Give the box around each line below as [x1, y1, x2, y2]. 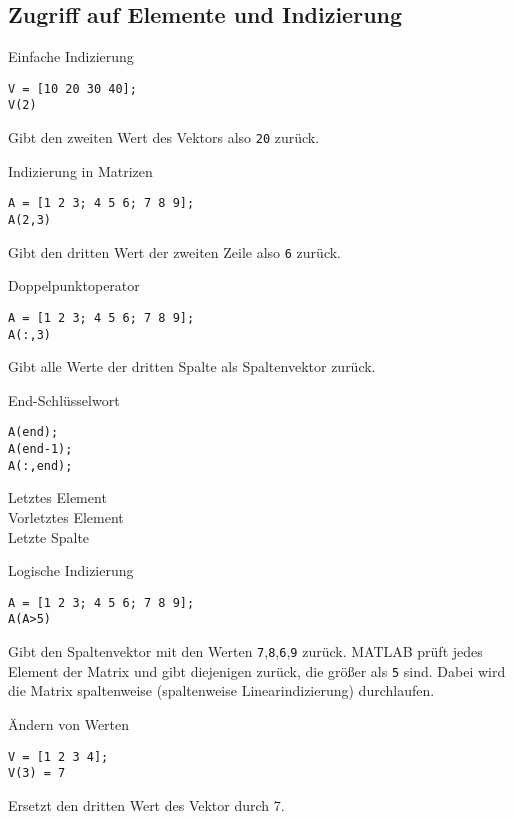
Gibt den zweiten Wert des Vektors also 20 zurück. [8, 127, 320, 148]
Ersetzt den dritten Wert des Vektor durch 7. [8, 794, 285, 815]
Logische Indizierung [8, 560, 134, 581]
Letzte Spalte [8, 526, 90, 547]
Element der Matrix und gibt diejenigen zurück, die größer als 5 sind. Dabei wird [8, 660, 506, 681]
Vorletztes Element [8, 506, 124, 527]
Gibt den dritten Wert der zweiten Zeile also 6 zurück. [8, 241, 341, 262]
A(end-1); [8, 442, 73, 457]
